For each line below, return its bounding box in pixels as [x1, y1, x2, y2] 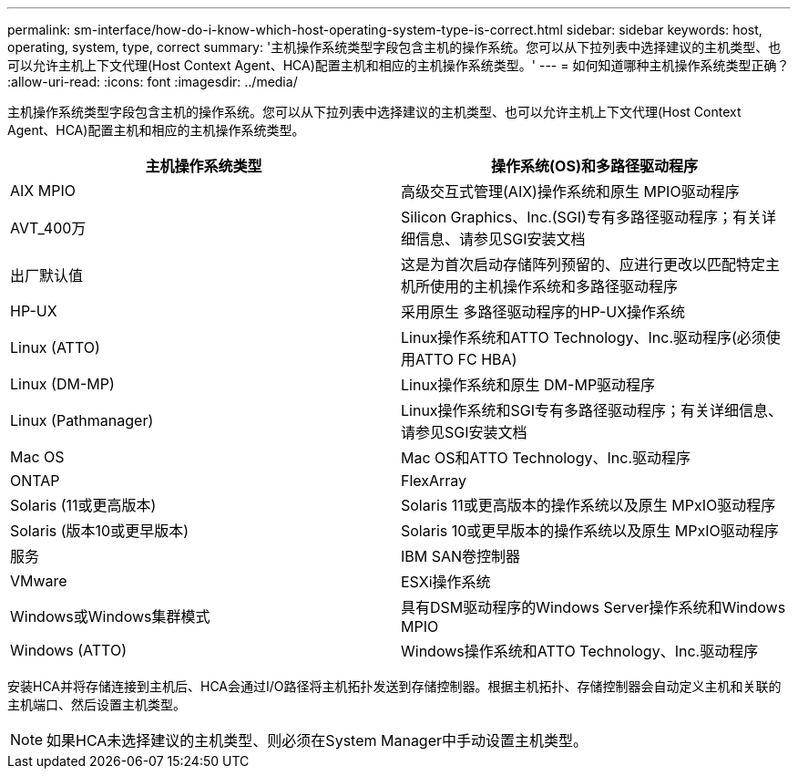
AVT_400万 [10, 219, 87, 237]
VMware [10, 572, 67, 590]
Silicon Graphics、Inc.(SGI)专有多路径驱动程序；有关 [401, 208, 762, 226]
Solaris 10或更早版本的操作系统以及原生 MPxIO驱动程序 [401, 522, 779, 540]
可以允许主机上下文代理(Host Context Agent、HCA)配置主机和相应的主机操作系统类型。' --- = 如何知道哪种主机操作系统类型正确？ [7, 57, 790, 73]
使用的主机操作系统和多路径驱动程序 [430, 277, 679, 295]
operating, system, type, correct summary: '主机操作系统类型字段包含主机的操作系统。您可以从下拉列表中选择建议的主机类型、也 [7, 39, 782, 55]
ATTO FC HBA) [415, 350, 517, 368]
